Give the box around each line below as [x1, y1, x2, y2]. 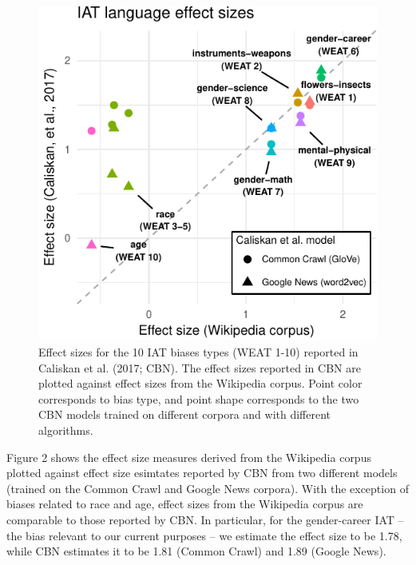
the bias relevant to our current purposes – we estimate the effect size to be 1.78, [6, 527, 402, 543]
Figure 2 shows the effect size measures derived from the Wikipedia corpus [6, 448, 371, 465]
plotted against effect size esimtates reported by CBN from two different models [6, 464, 398, 481]
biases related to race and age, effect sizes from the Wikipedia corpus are [6, 495, 363, 512]
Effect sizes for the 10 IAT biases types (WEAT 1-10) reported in [38, 343, 359, 360]
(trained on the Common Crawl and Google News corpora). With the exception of [6, 479, 409, 496]
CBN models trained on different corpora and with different [38, 406, 331, 423]
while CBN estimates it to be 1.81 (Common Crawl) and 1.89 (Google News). [6, 543, 386, 559]
